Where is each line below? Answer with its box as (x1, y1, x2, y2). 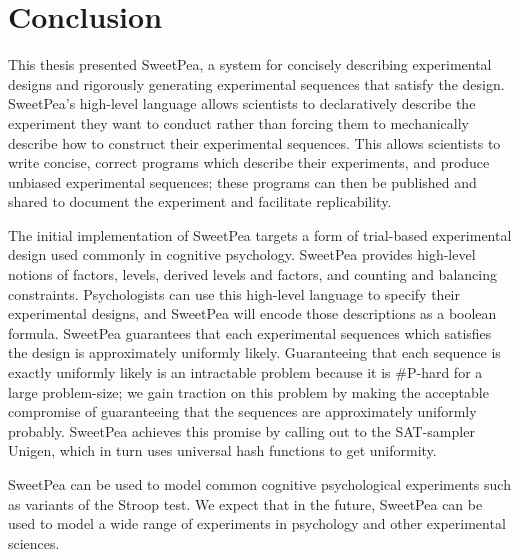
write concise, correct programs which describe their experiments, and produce (8, 152, 490, 173)
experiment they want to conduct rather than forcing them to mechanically (8, 112, 469, 133)
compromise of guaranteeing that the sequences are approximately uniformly (8, 401, 477, 422)
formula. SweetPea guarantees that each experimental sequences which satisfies (8, 322, 492, 343)
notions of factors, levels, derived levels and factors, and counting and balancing (8, 264, 497, 285)
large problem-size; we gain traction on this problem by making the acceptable (8, 381, 489, 402)
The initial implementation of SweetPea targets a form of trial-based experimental (8, 224, 512, 245)
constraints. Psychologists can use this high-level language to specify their (8, 283, 460, 304)
